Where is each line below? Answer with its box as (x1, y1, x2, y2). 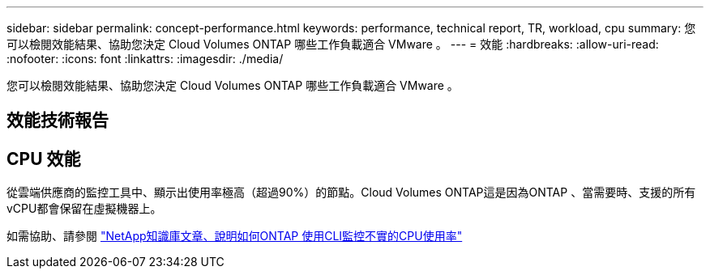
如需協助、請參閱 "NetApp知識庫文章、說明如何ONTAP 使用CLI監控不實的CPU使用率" (6, 229, 463, 243)
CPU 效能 (6, 148, 81, 169)
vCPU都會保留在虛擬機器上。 (6, 201, 162, 216)
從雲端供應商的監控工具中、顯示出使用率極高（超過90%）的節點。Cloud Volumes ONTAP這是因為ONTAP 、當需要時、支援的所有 (6, 185, 696, 200)
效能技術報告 (6, 110, 109, 131)
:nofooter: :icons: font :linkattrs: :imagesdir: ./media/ (6, 52, 284, 66)
